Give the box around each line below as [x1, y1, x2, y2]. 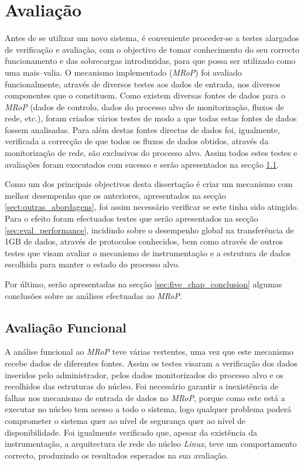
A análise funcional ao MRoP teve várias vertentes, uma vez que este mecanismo [5, 345, 293, 358]
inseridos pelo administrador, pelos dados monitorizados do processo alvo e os [5, 368, 283, 381]
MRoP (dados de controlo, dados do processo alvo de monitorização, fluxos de [5, 100, 284, 113]
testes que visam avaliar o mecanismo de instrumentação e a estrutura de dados [5, 246, 291, 259]
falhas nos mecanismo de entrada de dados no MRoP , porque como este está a [5, 391, 285, 403]
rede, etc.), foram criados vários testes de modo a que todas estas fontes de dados [5, 112, 297, 124]
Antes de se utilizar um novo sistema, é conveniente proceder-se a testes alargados [5, 32, 299, 44]
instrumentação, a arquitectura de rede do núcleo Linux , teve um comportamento [5, 437, 297, 450]
